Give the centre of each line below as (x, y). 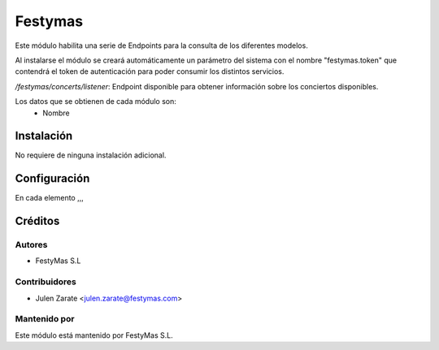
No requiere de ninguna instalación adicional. (91, 155)
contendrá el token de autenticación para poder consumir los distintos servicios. (150, 71)
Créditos (37, 221)
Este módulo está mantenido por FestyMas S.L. (94, 335)
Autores (31, 245)
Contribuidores (46, 282)
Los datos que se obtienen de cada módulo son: (96, 102)
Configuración (52, 179)
